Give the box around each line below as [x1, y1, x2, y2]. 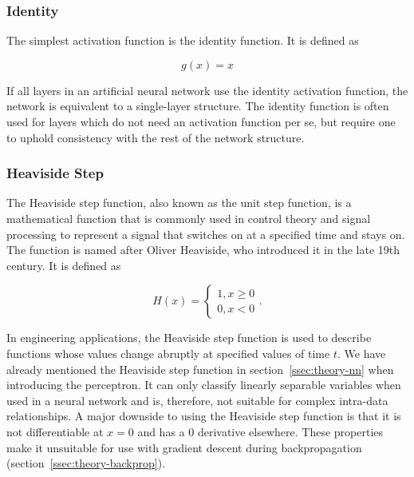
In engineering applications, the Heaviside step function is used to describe [6, 329, 372, 346]
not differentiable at [6, 423, 104, 439]
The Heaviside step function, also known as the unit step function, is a [6, 194, 352, 211]
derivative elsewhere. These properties [197, 423, 384, 439]
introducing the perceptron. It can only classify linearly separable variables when [6, 376, 401, 393]
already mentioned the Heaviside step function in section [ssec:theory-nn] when [6, 360, 394, 377]
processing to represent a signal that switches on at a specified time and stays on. [6, 225, 405, 242]
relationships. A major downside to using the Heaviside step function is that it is [6, 407, 401, 424]
